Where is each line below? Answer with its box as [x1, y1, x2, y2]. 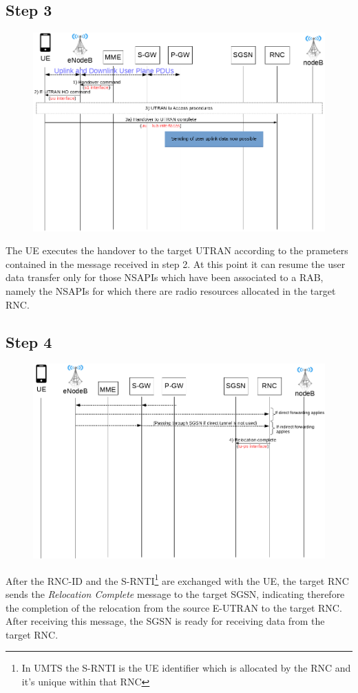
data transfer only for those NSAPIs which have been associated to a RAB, [6, 270, 324, 285]
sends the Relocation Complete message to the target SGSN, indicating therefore [6, 586, 345, 601]
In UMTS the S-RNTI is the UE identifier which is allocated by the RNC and [21, 661, 351, 675]
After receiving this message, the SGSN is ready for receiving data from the [6, 614, 325, 628]
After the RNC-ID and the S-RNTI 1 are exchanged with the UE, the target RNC [6, 571, 349, 588]
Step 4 [6, 331, 52, 352]
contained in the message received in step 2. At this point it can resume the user [6, 256, 346, 271]
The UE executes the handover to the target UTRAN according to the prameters [6, 243, 348, 258]
